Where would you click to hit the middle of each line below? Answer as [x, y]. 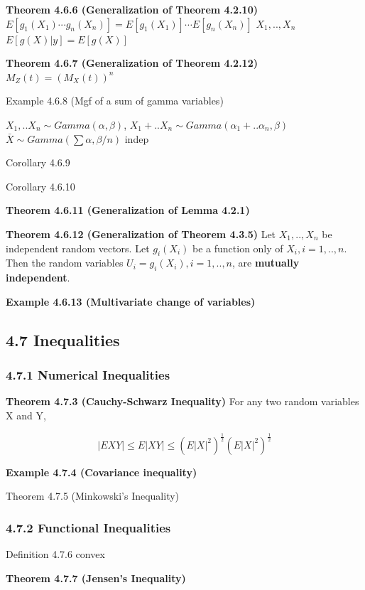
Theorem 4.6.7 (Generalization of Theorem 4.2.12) [132, 63]
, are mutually [266, 263]
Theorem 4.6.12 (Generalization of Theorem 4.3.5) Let [141, 234]
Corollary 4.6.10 [40, 186]
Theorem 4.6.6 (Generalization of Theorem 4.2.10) [132, 9]
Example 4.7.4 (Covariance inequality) [102, 472]
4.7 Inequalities [63, 339]
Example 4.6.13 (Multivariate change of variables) [131, 301]
